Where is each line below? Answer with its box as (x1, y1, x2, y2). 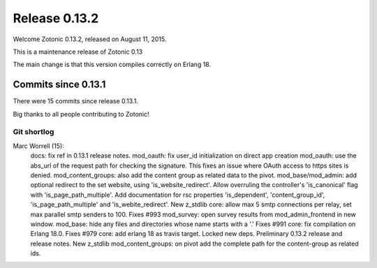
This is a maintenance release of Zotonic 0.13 (13, 47, 143, 56)
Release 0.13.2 (13, 10, 99, 26)
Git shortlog (13, 127, 54, 137)
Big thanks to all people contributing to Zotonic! (13, 110, 149, 118)
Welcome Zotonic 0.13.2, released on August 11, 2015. (13, 35, 167, 43)
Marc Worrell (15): (13, 142, 64, 150)
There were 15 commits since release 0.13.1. (13, 97, 139, 105)
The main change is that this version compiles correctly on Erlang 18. (13, 60, 212, 69)
